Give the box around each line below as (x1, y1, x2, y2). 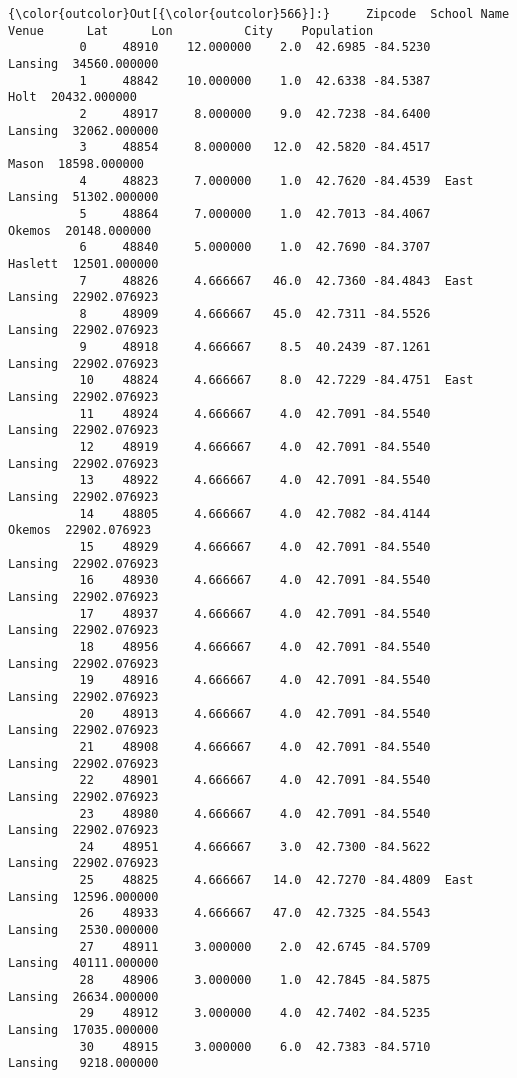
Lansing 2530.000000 (8, 923, 159, 938)
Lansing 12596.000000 (8, 889, 159, 904)
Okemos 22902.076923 (8, 523, 152, 538)
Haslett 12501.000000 (8, 256, 159, 271)
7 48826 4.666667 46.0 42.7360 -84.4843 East (79, 273, 474, 288)
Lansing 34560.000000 (8, 56, 159, 71)
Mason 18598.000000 (8, 156, 145, 171)
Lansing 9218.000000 (8, 1056, 159, 1071)
